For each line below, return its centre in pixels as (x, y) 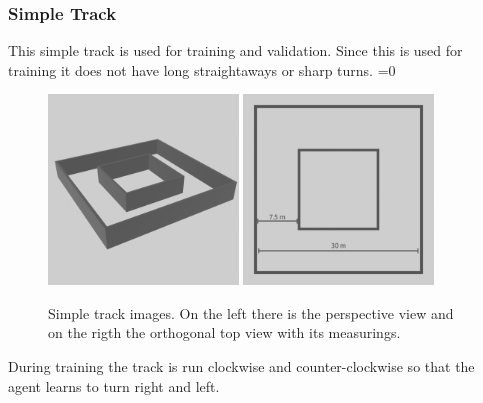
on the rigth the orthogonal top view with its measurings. (224, 332)
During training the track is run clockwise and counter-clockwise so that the (241, 365)
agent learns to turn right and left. (114, 385)
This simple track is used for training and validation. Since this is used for (235, 50)
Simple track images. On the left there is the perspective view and (251, 312)
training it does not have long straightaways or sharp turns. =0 (202, 69)
